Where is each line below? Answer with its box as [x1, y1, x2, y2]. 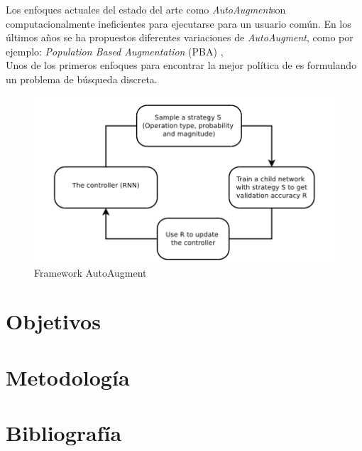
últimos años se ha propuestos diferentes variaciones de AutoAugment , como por [6, 30, 353, 45]
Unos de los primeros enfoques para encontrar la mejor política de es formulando [6, 58, 357, 73]
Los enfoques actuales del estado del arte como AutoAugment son [6, 2, 286, 16]
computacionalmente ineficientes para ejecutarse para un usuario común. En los [6, 16, 351, 31]
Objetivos [6, 307, 101, 336]
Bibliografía [6, 418, 122, 447]
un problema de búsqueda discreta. [6, 71, 158, 86]
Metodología [6, 362, 130, 391]
